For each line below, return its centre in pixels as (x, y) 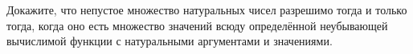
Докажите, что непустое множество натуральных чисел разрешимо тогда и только (207, 10)
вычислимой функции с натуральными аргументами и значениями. (170, 41)
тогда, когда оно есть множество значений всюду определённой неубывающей (197, 25)
